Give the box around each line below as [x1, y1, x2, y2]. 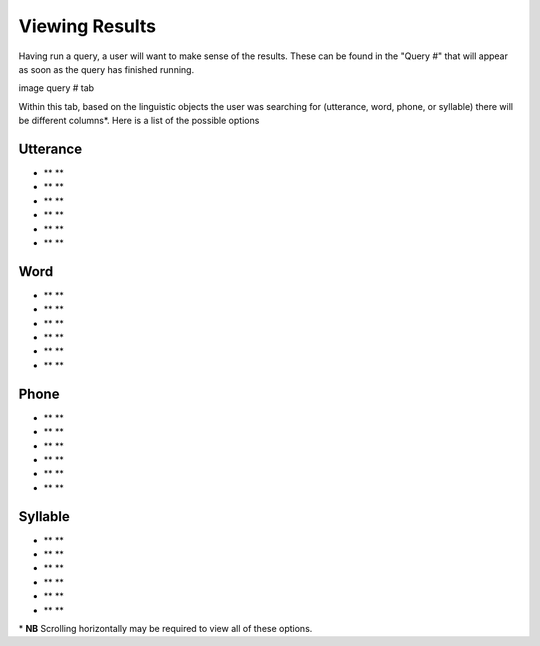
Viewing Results [18, 15, 157, 37]
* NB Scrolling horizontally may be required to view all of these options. [18, 622, 313, 634]
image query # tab [18, 82, 95, 94]
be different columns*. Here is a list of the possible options [18, 115, 260, 127]
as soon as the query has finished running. [18, 63, 195, 75]
